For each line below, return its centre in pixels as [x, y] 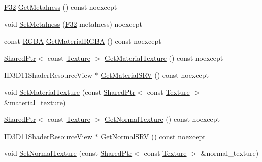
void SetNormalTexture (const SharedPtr [68, 153]
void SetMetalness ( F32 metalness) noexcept [73, 24]
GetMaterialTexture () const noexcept [164, 58]
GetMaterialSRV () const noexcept [155, 75]
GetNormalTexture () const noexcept [162, 119]
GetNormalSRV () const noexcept [153, 136]
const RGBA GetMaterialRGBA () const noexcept [83, 41]
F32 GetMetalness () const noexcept [61, 7]
